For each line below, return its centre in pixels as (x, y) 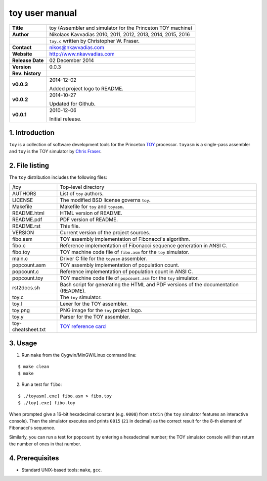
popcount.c (25, 271)
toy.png (21, 310)
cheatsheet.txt (29, 329)
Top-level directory (82, 187)
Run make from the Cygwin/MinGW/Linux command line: (79, 355)
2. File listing (29, 166)
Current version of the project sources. (105, 232)
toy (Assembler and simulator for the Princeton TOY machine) (121, 28)
